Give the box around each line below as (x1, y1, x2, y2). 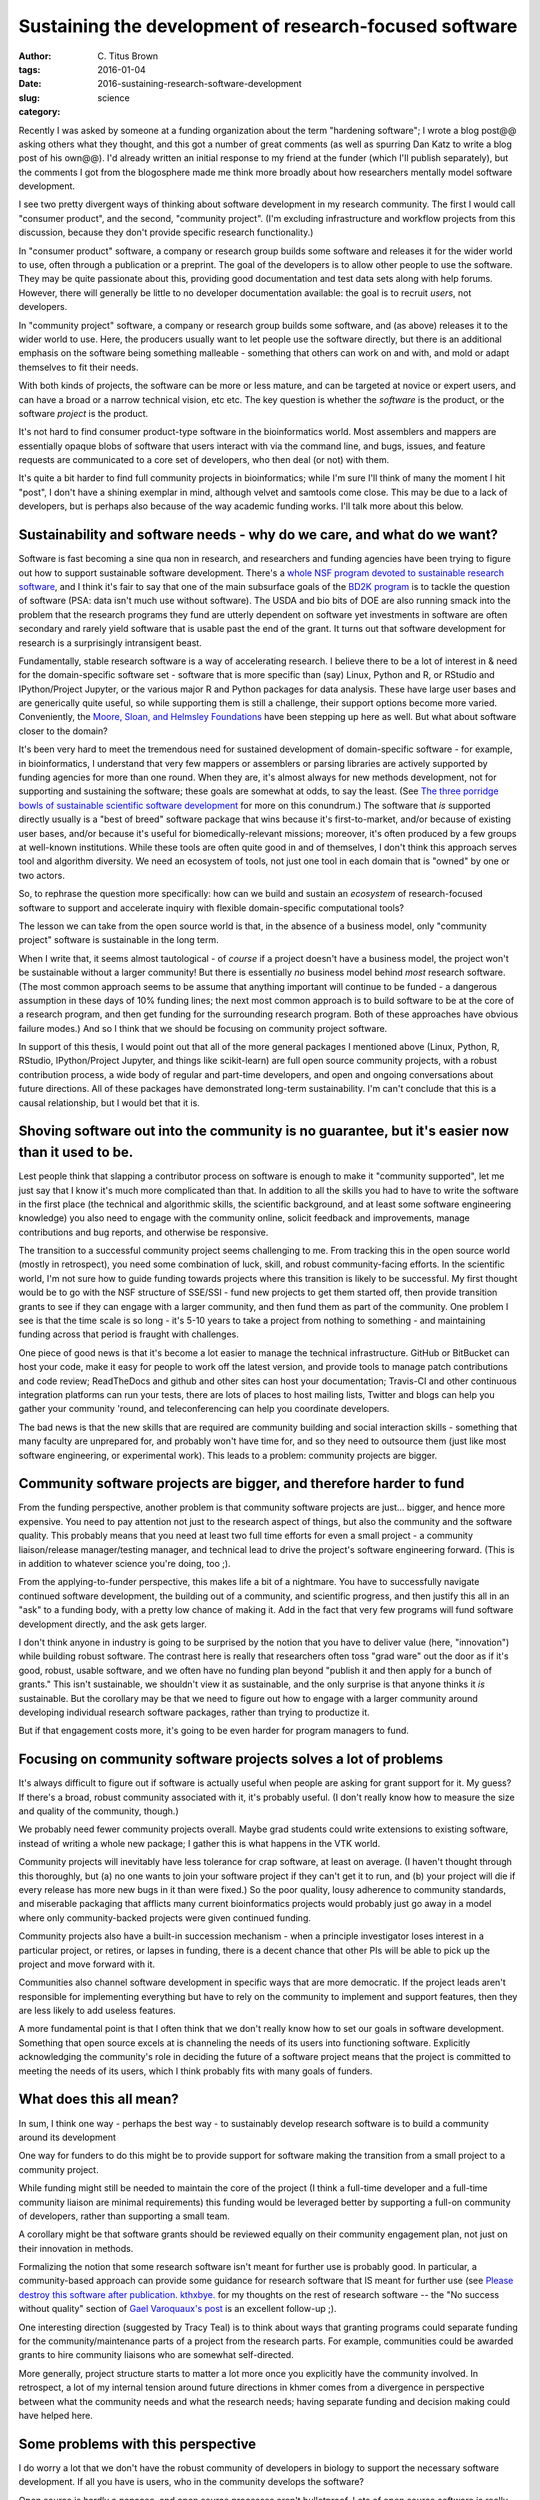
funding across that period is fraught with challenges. (18, 1328, 240, 1340)
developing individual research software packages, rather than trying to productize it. (18, 1706, 370, 1718)
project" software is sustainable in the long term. (18, 934, 219, 946)
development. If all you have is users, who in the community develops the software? (18, 2476, 365, 2488)
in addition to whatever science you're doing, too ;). (18, 1558, 231, 1570)
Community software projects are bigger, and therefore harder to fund (18, 1475, 465, 1492)
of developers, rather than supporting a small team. (18, 2210, 230, 2222)
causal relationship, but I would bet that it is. (18, 1096, 200, 1109)
